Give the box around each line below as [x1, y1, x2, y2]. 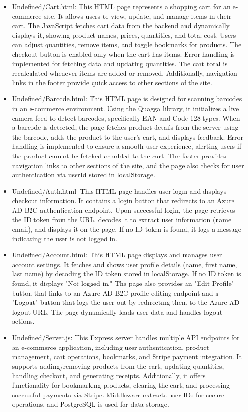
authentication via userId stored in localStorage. [12, 170, 155, 180]
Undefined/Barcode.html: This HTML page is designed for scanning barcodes [12, 94, 242, 104]
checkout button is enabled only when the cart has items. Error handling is [12, 48, 235, 59]
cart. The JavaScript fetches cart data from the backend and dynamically [12, 20, 230, 31]
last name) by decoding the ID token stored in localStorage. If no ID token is [12, 269, 241, 279]
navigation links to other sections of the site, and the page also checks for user [12, 160, 244, 170]
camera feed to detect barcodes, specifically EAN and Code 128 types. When [12, 112, 240, 123]
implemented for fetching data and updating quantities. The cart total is [12, 58, 228, 68]
